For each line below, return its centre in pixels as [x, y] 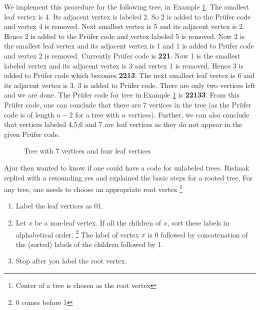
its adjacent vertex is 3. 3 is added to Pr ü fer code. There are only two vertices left [130, 85]
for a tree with [97, 114]
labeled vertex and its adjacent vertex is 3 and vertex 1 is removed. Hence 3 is [124, 65]
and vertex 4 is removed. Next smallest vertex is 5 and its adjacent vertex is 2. [124, 26]
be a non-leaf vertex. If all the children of [98, 222]
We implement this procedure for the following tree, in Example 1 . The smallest [126, 6]
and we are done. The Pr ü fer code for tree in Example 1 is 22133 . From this [122, 95]
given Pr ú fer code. [32, 134]
